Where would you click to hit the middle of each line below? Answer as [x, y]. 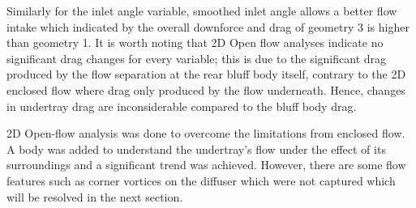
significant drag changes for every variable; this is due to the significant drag [197, 58]
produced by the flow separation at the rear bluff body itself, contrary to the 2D [206, 74]
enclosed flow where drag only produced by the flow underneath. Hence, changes [206, 89]
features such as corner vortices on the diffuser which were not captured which [201, 180]
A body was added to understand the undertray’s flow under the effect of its [196, 149]
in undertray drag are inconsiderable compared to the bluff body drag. [182, 106]
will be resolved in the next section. [95, 196]
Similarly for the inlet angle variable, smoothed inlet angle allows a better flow [202, 11]
